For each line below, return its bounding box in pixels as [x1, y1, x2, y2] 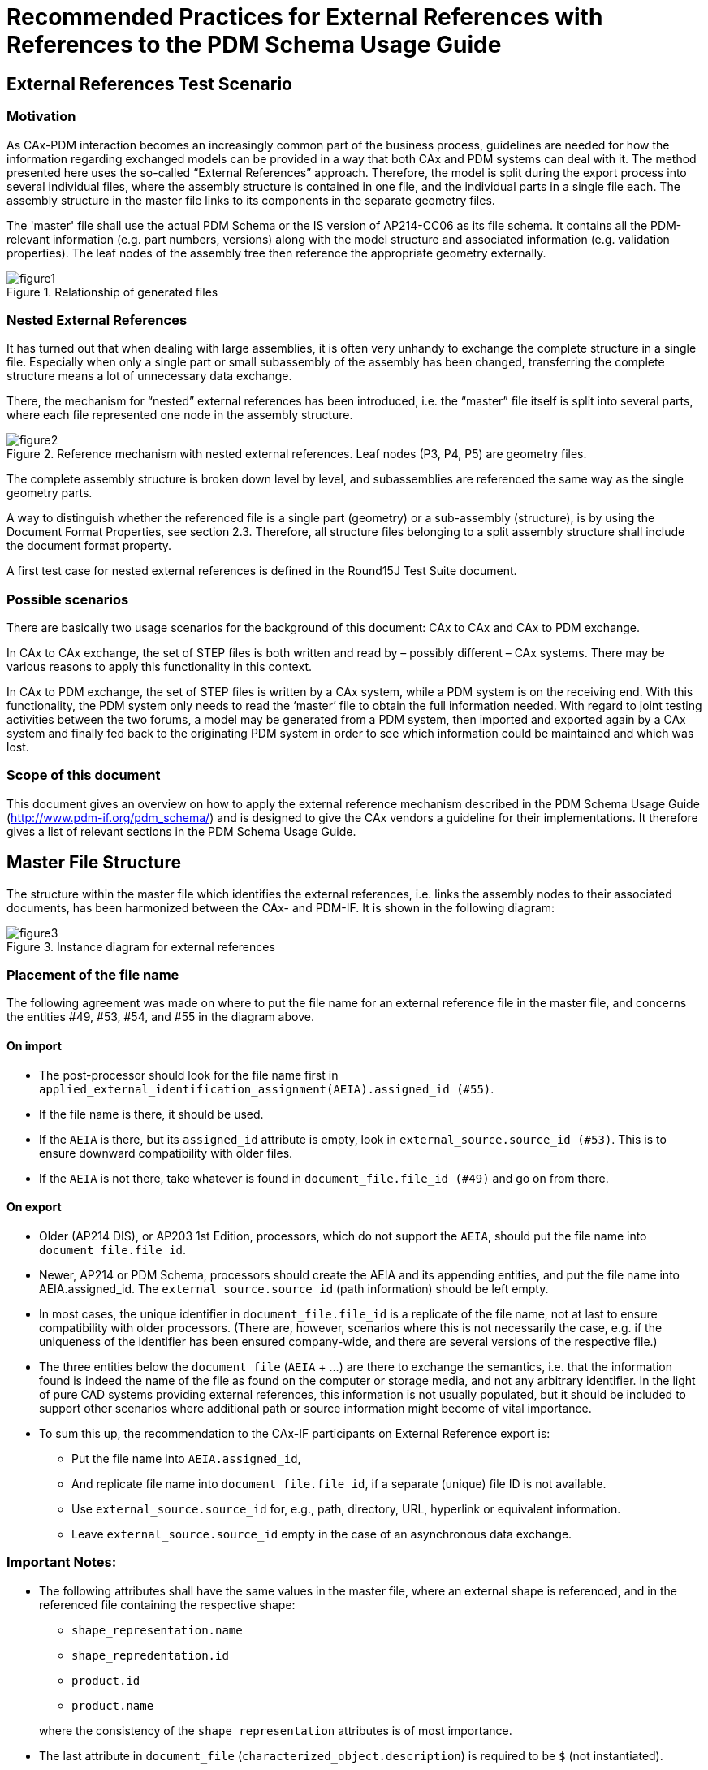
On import [6, 1039, 62, 1053]
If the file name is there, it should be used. [39, 1106, 264, 1121]
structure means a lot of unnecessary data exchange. [6, 369, 292, 383]
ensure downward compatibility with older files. [39, 1145, 293, 1160]
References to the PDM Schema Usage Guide [6, 31, 502, 58]
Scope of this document [6, 767, 161, 784]
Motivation [6, 108, 76, 125]
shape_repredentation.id [71, 1648, 229, 1662]
